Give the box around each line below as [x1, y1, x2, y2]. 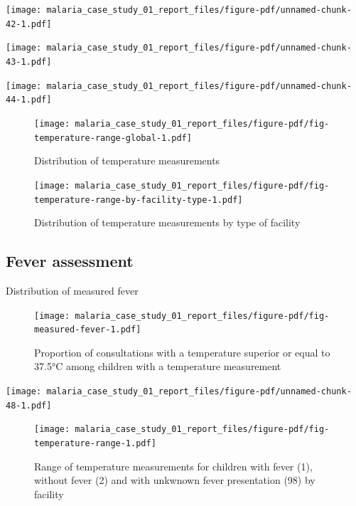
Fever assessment [6, 250, 134, 272]
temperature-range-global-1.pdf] [34, 132, 192, 143]
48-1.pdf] [6, 400, 52, 411]
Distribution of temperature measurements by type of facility [34, 215, 301, 230]
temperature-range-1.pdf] [34, 438, 156, 449]
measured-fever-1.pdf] [34, 325, 141, 335]
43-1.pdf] [6, 56, 52, 67]
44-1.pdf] [6, 95, 52, 105]
